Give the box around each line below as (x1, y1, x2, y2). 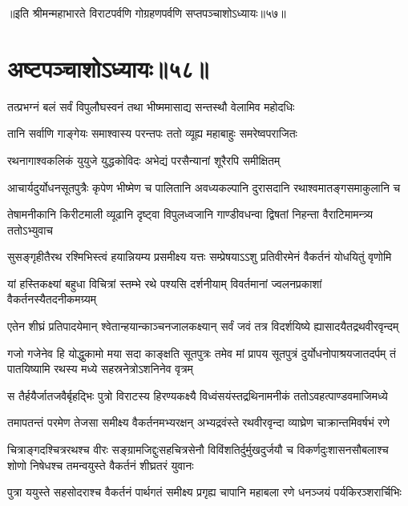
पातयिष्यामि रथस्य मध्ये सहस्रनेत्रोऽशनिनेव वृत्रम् (7, 360, 193, 377)
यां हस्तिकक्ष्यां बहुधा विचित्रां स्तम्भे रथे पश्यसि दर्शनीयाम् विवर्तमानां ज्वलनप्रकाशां (7, 275, 322, 291)
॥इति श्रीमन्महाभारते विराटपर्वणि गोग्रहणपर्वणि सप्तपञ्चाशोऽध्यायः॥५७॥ (7, 5, 286, 21)
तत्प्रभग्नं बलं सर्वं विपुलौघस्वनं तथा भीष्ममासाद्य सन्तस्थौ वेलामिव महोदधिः (7, 98, 295, 114)
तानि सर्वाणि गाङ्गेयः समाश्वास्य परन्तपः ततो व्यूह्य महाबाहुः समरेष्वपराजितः (7, 125, 297, 142)
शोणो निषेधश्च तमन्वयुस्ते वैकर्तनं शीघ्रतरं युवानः (7, 456, 194, 473)
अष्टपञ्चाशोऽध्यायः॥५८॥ (7, 51, 209, 84)
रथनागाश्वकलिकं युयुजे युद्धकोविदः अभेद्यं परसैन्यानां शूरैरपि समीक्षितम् (7, 151, 281, 168)
